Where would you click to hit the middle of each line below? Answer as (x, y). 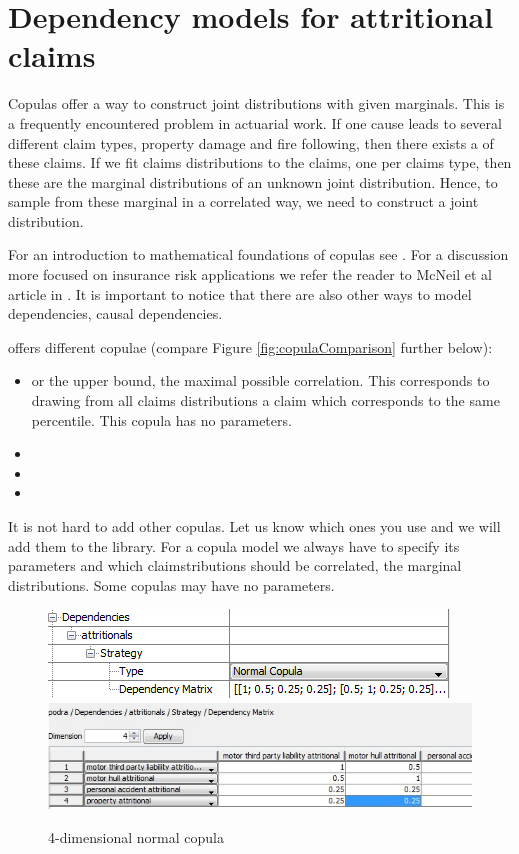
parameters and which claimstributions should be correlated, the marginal (235, 565)
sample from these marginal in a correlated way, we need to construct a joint (243, 201)
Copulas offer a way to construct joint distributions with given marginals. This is (256, 103)
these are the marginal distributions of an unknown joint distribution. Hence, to (253, 181)
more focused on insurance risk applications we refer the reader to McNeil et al (250, 274)
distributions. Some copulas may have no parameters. (171, 584)
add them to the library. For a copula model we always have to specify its (234, 545)
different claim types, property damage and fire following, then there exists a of (251, 142)
